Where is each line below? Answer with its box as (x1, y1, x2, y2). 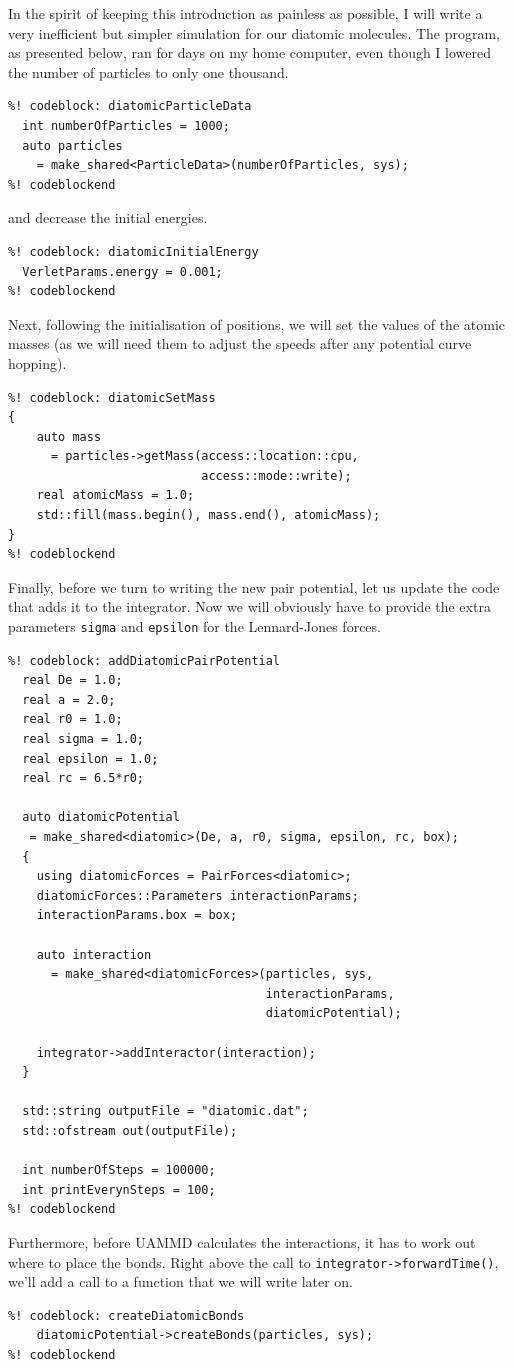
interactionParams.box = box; (36, 908, 238, 923)
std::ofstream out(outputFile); (22, 1123, 238, 1138)
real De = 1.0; (22, 673, 123, 688)
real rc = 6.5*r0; (22, 771, 145, 786)
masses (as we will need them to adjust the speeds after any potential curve (8, 333, 472, 354)
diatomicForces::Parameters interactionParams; (36, 888, 359, 903)
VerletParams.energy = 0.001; (22, 264, 223, 279)
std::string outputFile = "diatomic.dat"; (22, 1104, 309, 1119)
